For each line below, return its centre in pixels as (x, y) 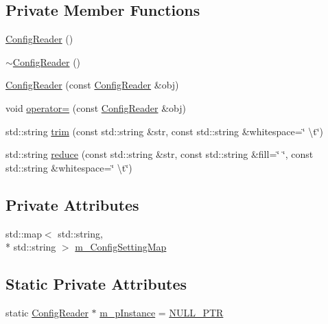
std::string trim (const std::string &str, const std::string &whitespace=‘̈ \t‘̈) (165, 131)
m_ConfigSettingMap (121, 247)
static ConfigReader (47, 312)
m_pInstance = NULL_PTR (162, 312)
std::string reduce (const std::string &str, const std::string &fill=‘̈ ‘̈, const (160, 154)
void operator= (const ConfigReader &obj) (96, 107)
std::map (24, 233)
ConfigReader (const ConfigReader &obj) (92, 85)
